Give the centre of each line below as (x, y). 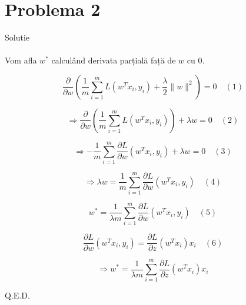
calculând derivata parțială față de (114, 60)
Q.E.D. (17, 295)
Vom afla (21, 60)
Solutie (17, 37)
